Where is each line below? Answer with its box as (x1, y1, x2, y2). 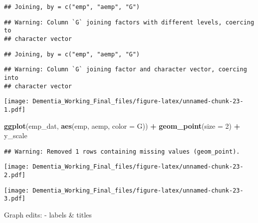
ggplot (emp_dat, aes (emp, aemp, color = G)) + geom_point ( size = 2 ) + (4, 120, 241, 131)
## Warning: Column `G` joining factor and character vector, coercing (4, 66, 247, 73)
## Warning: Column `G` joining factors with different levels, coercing (4, 18, 255, 26)
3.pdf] (4, 195, 25, 203)
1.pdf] (4, 106, 25, 113)
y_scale (4, 130, 27, 141)
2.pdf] (4, 172, 25, 179)
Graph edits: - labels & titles (4, 210, 92, 220)
